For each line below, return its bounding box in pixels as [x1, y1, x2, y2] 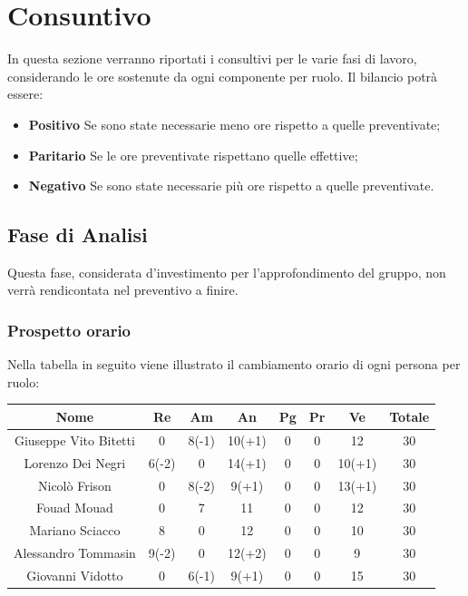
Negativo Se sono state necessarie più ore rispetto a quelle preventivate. [28, 176, 434, 195]
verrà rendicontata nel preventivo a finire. [7, 280, 239, 299]
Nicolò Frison [38, 475, 112, 494]
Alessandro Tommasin [14, 543, 136, 562]
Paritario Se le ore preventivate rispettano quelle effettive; [28, 145, 358, 164]
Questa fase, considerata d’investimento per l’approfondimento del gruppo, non [7, 262, 446, 281]
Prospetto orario [7, 319, 132, 341]
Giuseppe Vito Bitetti [14, 430, 135, 449]
